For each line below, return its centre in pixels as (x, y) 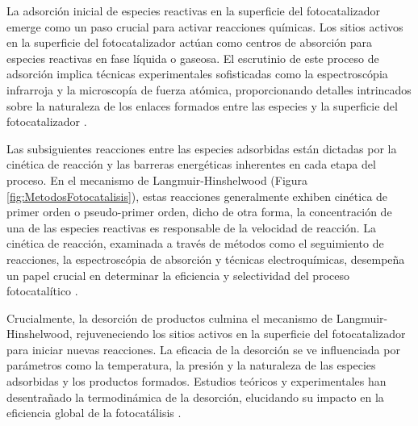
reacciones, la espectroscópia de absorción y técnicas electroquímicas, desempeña (206, 259)
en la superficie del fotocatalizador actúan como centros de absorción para (190, 42)
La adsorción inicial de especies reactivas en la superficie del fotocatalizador (194, 10)
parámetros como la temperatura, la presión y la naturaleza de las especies (191, 365)
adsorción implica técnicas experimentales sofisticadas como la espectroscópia (197, 74)
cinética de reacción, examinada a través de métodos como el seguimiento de (195, 243)
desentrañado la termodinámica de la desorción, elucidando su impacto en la (195, 397)
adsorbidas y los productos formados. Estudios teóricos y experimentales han (196, 381)
